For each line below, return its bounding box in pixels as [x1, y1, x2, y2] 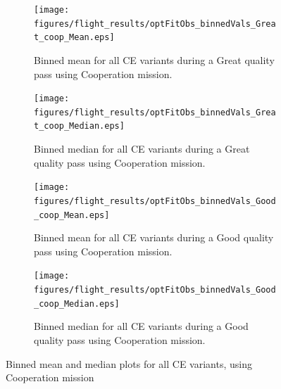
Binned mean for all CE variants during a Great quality [34, 52, 275, 67]
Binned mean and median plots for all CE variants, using [6, 356, 252, 371]
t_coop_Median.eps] [34, 121, 125, 132]
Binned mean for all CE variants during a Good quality [34, 230, 274, 245]
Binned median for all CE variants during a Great [34, 141, 250, 156]
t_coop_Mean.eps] [34, 32, 115, 43]
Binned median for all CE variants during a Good [34, 319, 249, 333]
